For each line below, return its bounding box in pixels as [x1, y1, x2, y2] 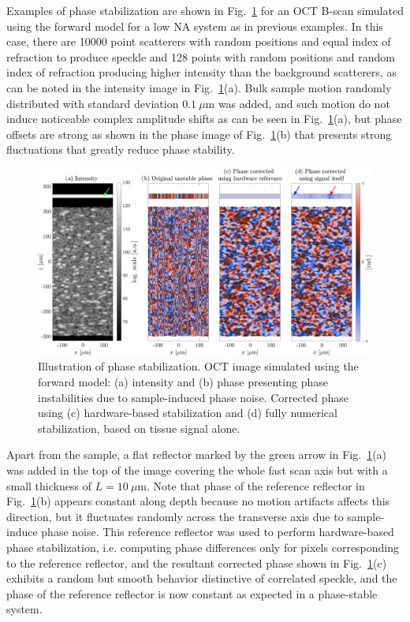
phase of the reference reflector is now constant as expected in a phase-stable [6, 585, 378, 602]
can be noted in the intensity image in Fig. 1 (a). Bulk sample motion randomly [6, 79, 392, 95]
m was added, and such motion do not [205, 95, 390, 111]
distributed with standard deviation [6, 95, 179, 111]
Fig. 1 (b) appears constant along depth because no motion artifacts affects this [6, 493, 390, 509]
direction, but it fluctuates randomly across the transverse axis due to [6, 508, 344, 524]
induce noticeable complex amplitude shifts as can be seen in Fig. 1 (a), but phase [6, 110, 402, 127]
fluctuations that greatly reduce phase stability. [6, 141, 235, 158]
